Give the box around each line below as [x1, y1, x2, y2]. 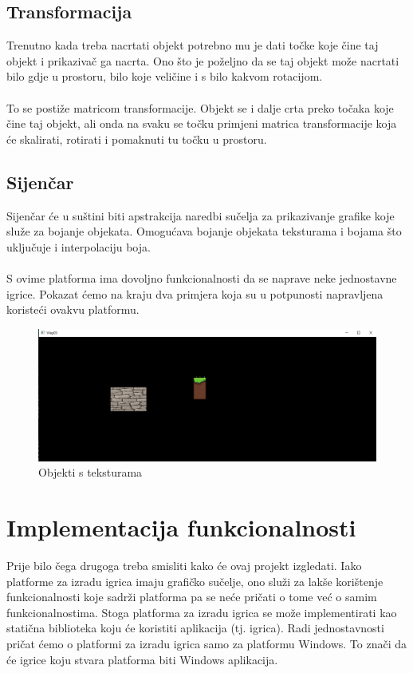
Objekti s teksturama [38, 464, 143, 481]
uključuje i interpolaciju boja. [6, 238, 151, 255]
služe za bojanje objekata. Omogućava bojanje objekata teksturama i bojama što [6, 223, 402, 240]
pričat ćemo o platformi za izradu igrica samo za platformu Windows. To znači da [6, 635, 407, 652]
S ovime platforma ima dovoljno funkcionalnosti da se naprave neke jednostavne [6, 269, 397, 286]
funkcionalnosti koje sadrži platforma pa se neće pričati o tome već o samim [6, 588, 377, 605]
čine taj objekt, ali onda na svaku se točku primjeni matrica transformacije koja [6, 115, 397, 132]
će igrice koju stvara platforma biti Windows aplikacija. [6, 651, 278, 667]
